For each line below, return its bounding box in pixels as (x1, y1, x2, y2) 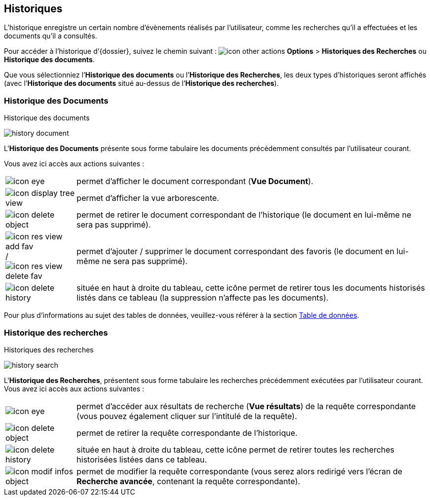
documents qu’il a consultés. (4, 32, 97, 40)
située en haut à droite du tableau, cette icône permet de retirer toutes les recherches (76, 444, 394, 455)
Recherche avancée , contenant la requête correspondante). (76, 476, 300, 486)
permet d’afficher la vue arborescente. (76, 193, 219, 203)
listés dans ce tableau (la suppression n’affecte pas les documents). (76, 293, 328, 303)
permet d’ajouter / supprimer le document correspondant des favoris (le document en (76, 246, 394, 257)
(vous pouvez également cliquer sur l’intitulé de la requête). (76, 411, 297, 421)
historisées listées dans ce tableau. (76, 454, 207, 464)
